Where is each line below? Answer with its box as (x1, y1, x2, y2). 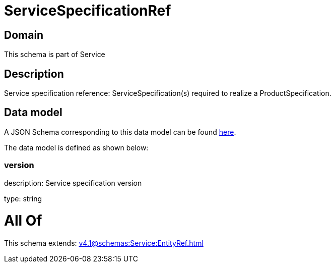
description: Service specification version (4, 178, 142, 187)
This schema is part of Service (4, 50, 105, 59)
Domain (4, 28, 44, 41)
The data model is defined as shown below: (4, 143, 149, 152)
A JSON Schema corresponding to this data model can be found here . (4, 127, 236, 136)
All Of (4, 212, 42, 230)
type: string (4, 194, 42, 203)
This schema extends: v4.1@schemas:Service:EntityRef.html (4, 239, 204, 248)
